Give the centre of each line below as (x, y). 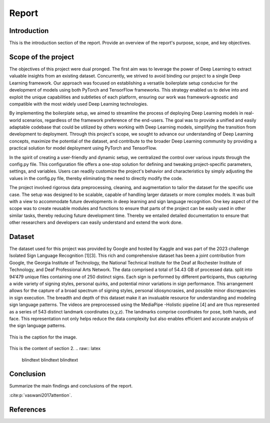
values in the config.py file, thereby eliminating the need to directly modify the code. (96, 178)
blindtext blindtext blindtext (50, 359)
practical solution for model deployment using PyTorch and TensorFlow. (83, 148)
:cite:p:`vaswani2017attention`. (41, 395)
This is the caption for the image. (43, 337)
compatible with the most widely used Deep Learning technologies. (79, 104)
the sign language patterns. (37, 325)
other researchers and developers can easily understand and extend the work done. (96, 222)
